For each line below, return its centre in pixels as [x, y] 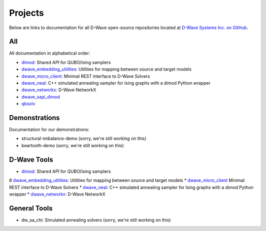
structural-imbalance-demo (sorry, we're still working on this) [84, 138]
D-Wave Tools [31, 159]
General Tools [31, 208]
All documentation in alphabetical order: [50, 53]
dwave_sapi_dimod [41, 97]
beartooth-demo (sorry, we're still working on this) [73, 145]
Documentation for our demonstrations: [49, 130]
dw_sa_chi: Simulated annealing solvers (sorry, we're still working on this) [96, 220]
